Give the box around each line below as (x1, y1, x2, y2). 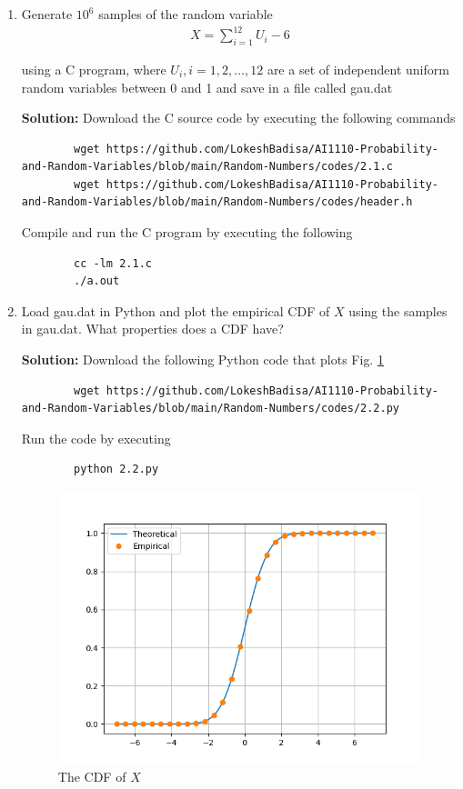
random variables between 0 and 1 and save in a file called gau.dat (21, 77, 393, 96)
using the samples (348, 301, 448, 320)
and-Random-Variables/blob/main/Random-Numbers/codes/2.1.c (21, 160, 393, 174)
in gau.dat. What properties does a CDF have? (21, 319, 284, 338)
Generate (21, 5, 73, 23)
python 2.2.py (74, 463, 159, 476)
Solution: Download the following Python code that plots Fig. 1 (21, 350, 384, 369)
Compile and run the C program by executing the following (21, 223, 353, 242)
